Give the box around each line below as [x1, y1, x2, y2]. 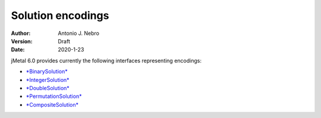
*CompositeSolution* [26, 101, 78, 108]
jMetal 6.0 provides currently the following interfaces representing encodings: [11, 57, 202, 64]
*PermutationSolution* [26, 93, 82, 100]
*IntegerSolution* [26, 76, 70, 83]
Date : [11, 46, 25, 53]
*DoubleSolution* [26, 84, 70, 91]
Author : [11, 30, 31, 37]
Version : [11, 37, 33, 44]
